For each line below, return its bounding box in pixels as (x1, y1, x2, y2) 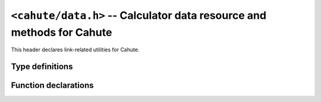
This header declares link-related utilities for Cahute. (11, 46, 140, 53)
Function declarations (11, 80, 94, 91)
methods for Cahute (11, 25, 112, 39)
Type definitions (11, 62, 73, 72)
